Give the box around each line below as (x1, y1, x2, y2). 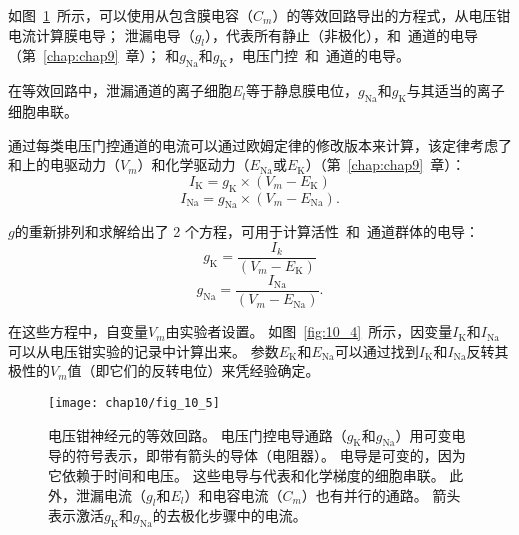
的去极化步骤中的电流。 (152, 505, 307, 526)
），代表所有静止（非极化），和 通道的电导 (205, 24, 479, 45)
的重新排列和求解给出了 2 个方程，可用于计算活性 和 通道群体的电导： (14, 221, 480, 242)
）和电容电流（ (184, 484, 283, 505)
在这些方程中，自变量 (8, 321, 148, 342)
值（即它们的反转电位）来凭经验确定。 (67, 360, 320, 381)
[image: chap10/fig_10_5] (48, 395, 220, 410)
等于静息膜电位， (246, 80, 359, 101)
